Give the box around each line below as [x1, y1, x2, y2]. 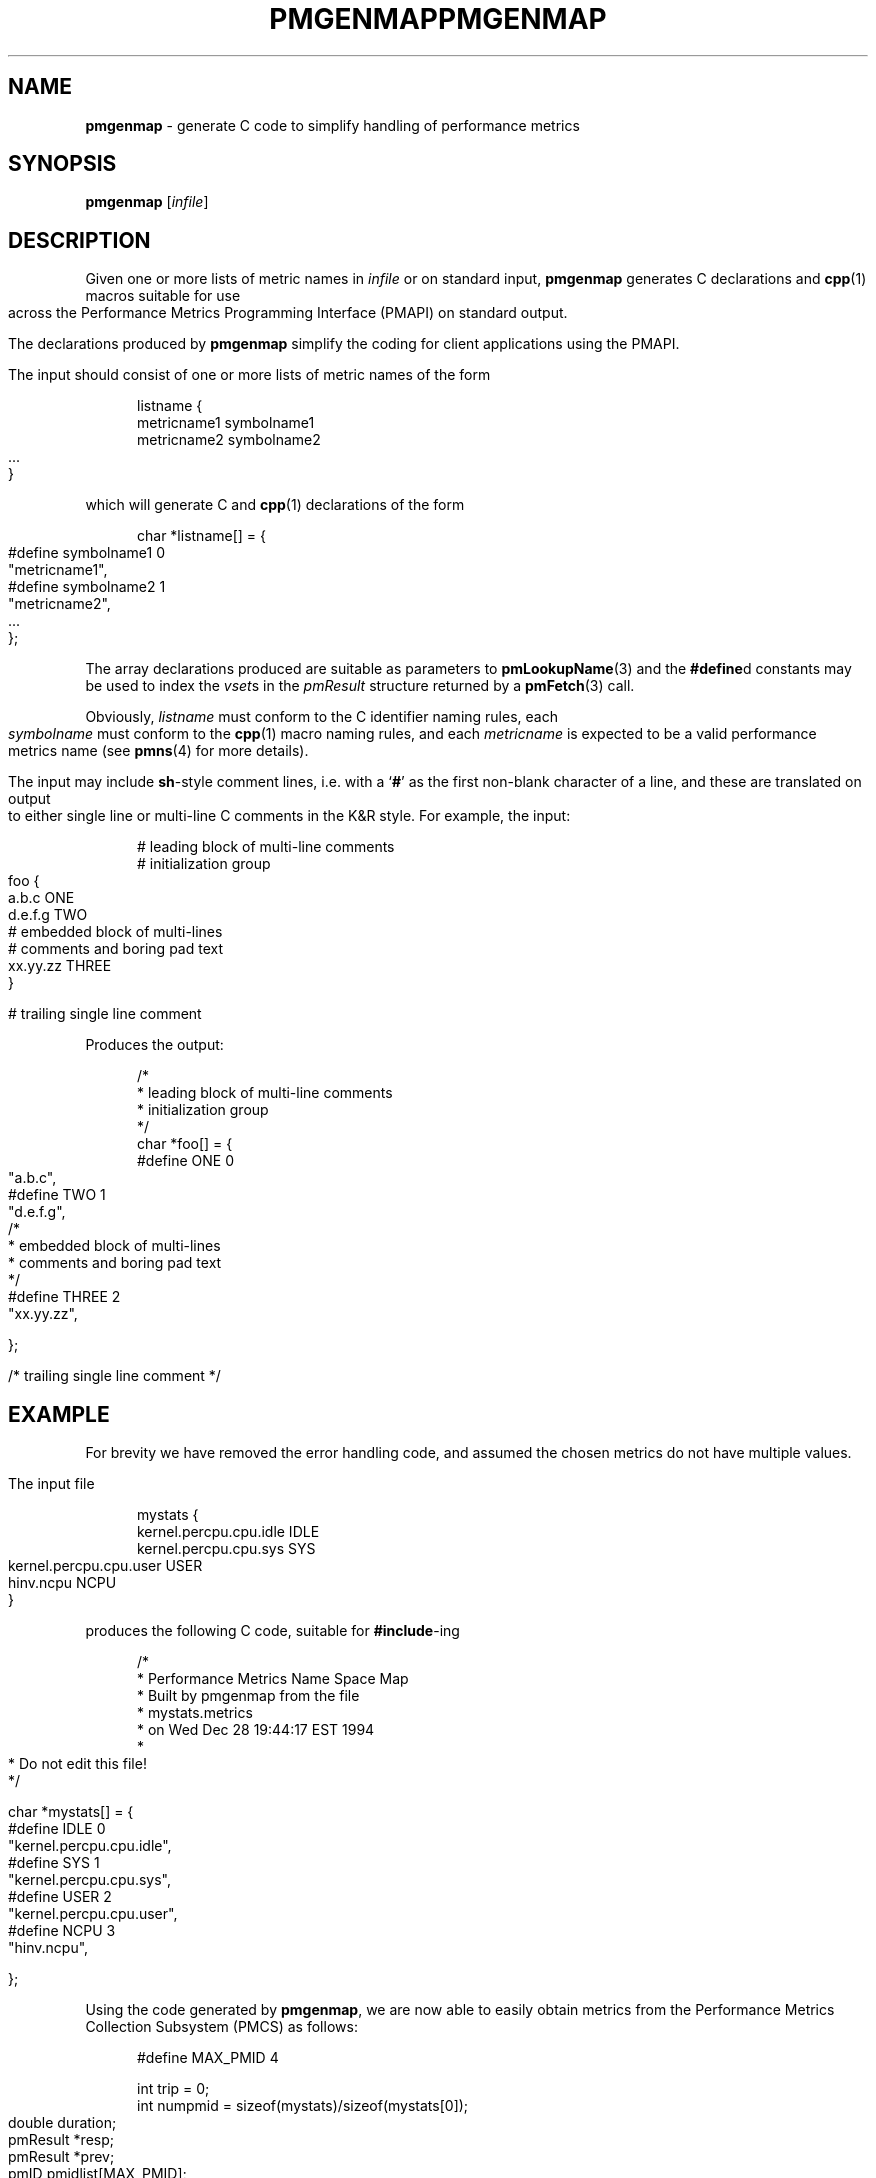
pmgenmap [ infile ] [85, 193, 209, 211]
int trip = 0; [137, 2080, 210, 2098]
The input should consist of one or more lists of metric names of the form [8, 366, 491, 384]
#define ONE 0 [137, 1152, 234, 1170]
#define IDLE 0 [8, 1820, 106, 1838]
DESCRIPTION [8, 227, 151, 253]
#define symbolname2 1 [8, 578, 166, 596]
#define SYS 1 [8, 1854, 100, 1872]
